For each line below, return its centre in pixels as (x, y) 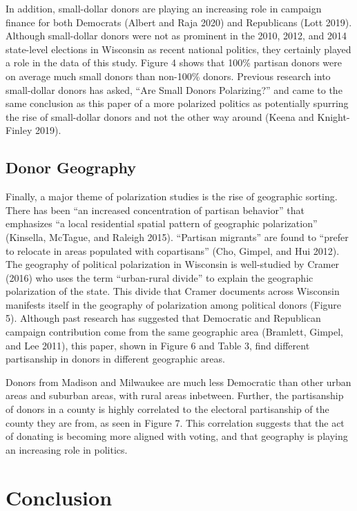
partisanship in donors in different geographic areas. (115, 359)
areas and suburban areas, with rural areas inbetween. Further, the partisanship (175, 395)
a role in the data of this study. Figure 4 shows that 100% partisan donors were (174, 62)
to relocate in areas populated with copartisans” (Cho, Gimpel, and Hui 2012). (173, 250)
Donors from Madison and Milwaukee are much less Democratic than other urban (178, 382)
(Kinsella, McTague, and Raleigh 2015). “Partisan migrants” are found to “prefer (177, 237)
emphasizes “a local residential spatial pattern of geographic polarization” (162, 223)
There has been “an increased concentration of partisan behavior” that (155, 210)
